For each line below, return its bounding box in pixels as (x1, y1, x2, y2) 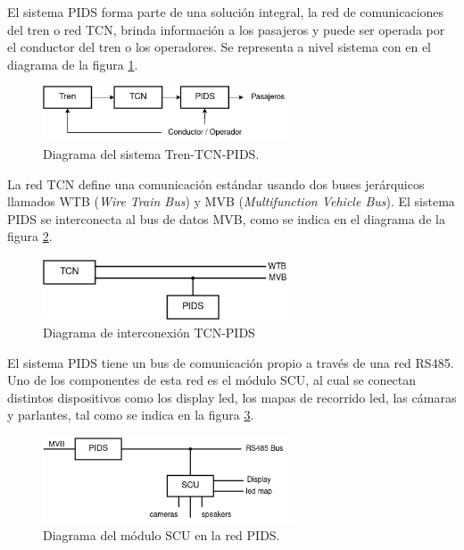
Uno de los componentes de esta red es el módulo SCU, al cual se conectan (7, 371, 417, 389)
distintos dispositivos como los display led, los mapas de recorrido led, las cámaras (7, 387, 457, 406)
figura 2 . (7, 227, 53, 246)
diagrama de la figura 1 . (7, 54, 138, 73)
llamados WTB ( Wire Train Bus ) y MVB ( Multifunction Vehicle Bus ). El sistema (7, 192, 455, 211)
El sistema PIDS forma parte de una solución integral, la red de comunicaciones (7, 3, 444, 21)
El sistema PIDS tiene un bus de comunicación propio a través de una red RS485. (7, 353, 454, 371)
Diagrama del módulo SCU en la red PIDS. (43, 526, 280, 545)
